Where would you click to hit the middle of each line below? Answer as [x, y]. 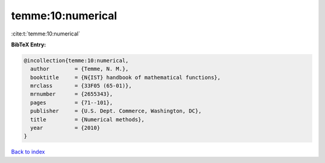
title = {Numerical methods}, [87, 119]
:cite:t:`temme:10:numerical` [46, 34]
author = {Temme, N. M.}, [79, 69]
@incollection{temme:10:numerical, [76, 60]
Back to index [28, 152]
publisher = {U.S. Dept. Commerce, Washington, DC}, [116, 111]
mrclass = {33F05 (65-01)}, [81, 86]
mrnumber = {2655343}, [72, 94]
